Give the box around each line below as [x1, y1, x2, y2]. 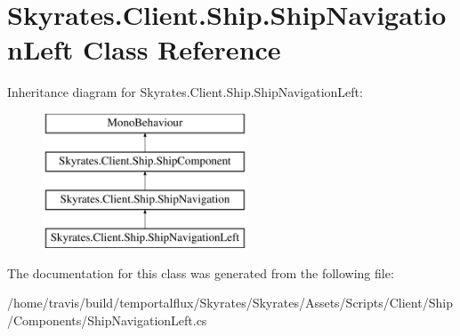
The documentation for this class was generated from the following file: [7, 263, 394, 282]
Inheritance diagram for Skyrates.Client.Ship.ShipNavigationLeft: [7, 83, 363, 101]
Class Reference [83, 31, 281, 68]
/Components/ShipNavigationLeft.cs [7, 310, 207, 329]
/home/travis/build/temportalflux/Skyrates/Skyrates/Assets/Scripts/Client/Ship [7, 293, 453, 312]
